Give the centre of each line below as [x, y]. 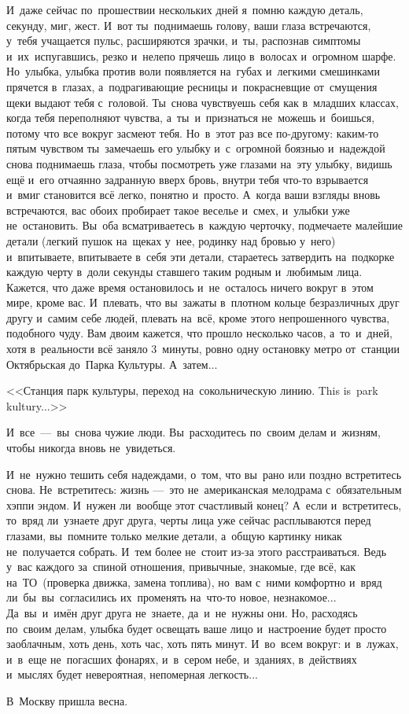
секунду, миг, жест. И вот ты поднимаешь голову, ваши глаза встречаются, [189, 25]
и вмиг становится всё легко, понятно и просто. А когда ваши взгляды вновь [193, 195]
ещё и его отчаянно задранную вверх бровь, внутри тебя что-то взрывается [188, 179]
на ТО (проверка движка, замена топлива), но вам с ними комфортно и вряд [194, 582]
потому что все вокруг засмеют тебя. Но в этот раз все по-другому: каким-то [193, 132]
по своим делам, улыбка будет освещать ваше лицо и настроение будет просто [197, 628]
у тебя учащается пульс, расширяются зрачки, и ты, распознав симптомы [184, 40]
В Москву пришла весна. [67, 700]
